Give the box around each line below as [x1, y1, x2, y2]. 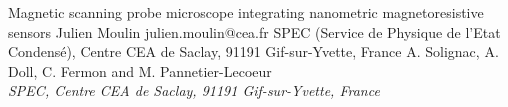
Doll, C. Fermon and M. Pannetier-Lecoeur [8, 60, 272, 81]
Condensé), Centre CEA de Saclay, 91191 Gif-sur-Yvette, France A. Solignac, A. [8, 41, 499, 62]
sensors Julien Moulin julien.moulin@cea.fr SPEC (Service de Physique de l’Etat [8, 21, 501, 42]
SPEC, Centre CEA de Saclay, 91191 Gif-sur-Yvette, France [8, 80, 380, 101]
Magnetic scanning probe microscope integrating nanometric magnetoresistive [8, 2, 484, 22]
